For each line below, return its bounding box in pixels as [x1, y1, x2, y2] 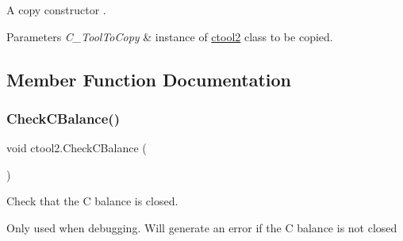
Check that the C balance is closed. [6, 193, 178, 209]
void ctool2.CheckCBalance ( [6, 140, 147, 156]
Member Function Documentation [6, 67, 292, 91]
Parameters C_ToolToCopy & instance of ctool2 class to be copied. [6, 28, 333, 44]
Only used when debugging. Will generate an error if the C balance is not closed [6, 219, 397, 235]
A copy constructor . [6, 2, 106, 17]
